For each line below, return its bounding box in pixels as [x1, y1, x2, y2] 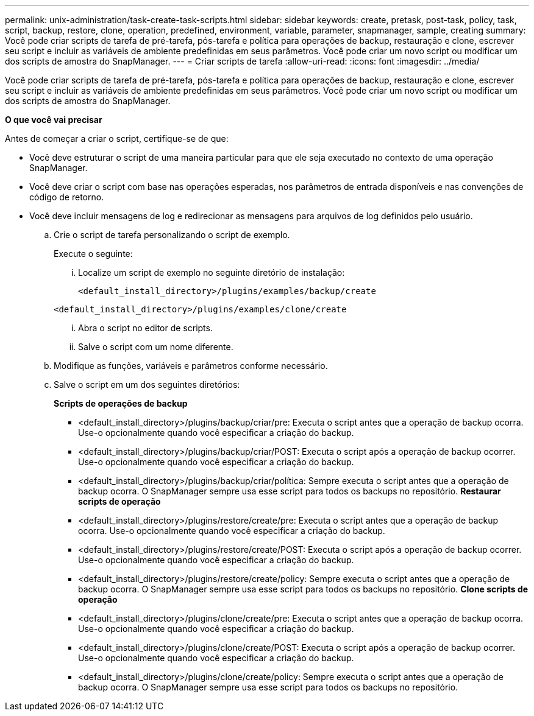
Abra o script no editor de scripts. [78, 323, 213, 333]
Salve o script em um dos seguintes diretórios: [54, 379, 240, 390]
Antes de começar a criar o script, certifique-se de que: [5, 133, 229, 144]
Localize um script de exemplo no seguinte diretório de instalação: [78, 267, 345, 278]
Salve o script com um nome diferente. [78, 342, 233, 352]
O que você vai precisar [5, 114, 102, 125]
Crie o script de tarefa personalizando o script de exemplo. [54, 230, 290, 240]
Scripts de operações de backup [54, 398, 188, 409]
